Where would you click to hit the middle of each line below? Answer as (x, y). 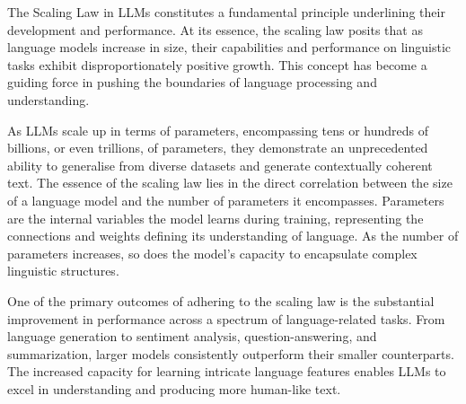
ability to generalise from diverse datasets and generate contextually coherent (220, 165)
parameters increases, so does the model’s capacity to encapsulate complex (212, 253)
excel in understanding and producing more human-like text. (174, 388)
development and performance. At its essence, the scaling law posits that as (215, 29)
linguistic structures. (63, 271)
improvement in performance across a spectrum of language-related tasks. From (226, 318)
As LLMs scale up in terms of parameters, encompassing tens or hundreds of (218, 130)
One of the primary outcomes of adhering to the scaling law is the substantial (221, 300)
